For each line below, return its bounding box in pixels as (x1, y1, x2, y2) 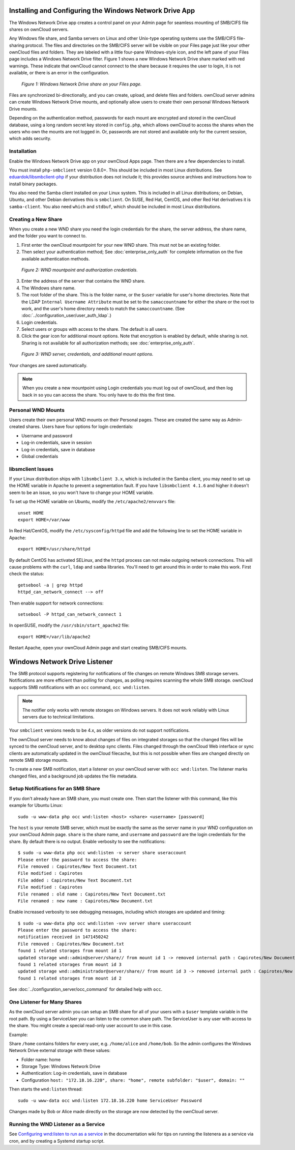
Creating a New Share (9, 216, 62, 223)
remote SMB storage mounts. (9, 757, 69, 763)
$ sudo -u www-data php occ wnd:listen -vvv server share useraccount (18, 920, 192, 926)
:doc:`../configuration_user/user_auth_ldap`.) (21, 313, 112, 318)
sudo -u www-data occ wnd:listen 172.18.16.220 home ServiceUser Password (18, 1097, 202, 1103)
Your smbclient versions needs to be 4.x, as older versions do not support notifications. (9, 727, 190, 733)
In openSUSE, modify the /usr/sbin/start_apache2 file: (9, 622, 130, 629)
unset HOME (18, 510, 44, 516)
